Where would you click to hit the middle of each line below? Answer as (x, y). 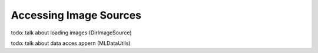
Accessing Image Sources (76, 15)
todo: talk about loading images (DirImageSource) (71, 33)
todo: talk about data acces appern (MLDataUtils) (71, 43)
